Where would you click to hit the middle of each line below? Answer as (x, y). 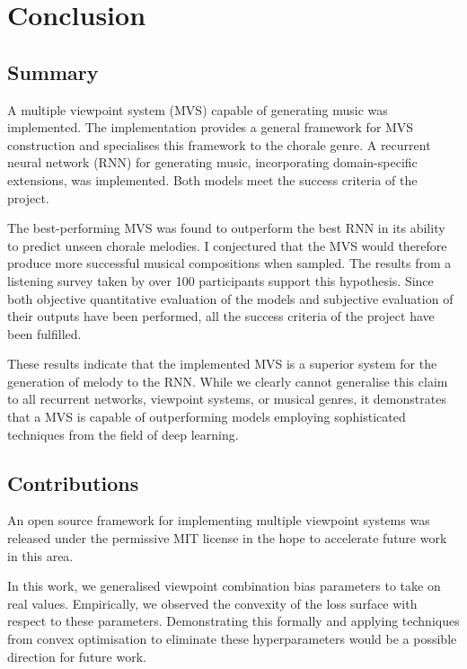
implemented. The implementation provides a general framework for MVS (211, 127)
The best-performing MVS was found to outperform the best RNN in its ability (226, 228)
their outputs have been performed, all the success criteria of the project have (221, 316)
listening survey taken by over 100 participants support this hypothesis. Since (220, 280)
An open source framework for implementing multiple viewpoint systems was (219, 520)
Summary (53, 71)
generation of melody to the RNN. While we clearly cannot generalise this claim (228, 381)
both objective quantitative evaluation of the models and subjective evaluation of (230, 298)
